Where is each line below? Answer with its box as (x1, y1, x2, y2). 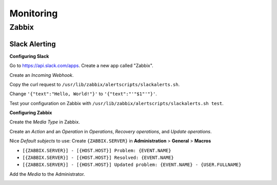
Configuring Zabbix (9, 110, 52, 116)
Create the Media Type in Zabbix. (9, 119, 81, 125)
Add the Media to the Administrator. (9, 171, 85, 177)
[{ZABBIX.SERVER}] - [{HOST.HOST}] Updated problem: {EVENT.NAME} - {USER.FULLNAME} (22, 162, 242, 168)
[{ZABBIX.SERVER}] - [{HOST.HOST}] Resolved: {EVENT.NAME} (22, 155, 174, 161)
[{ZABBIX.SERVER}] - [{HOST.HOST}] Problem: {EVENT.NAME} (22, 148, 171, 153)
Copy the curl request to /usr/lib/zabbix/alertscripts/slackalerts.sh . (9, 81, 180, 87)
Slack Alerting (9, 39, 56, 48)
